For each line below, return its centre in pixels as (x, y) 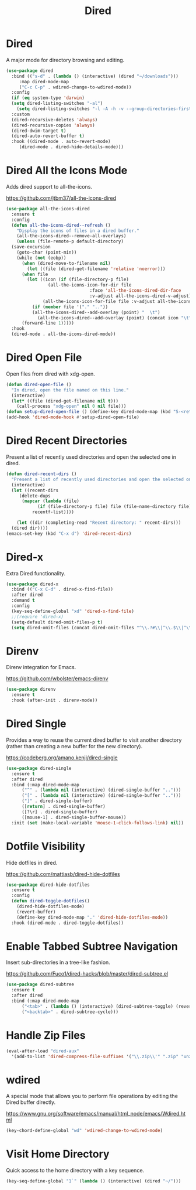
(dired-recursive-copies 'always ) (53, 125)
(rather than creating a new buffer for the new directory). (74, 746)
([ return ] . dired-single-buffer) (64, 807)
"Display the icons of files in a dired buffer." (78, 231)
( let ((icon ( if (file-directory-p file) (78, 279)
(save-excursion (31, 247)
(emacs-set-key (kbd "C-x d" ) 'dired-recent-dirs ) (69, 533)
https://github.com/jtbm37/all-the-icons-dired (61, 198)
